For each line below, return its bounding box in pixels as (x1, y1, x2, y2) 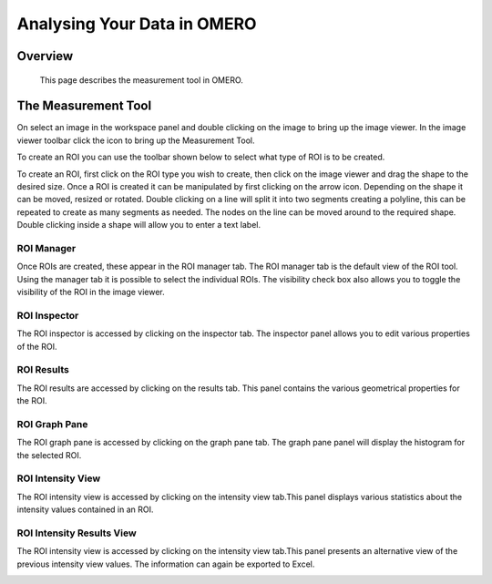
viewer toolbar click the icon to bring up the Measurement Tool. (16, 135, 255, 146)
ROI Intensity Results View (16, 527, 137, 539)
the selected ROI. (16, 449, 82, 460)
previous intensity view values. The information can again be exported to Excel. (16, 558, 315, 569)
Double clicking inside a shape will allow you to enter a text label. (16, 220, 261, 231)
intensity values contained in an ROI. (16, 504, 154, 515)
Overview (16, 48, 74, 64)
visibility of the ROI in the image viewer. (16, 287, 166, 298)
